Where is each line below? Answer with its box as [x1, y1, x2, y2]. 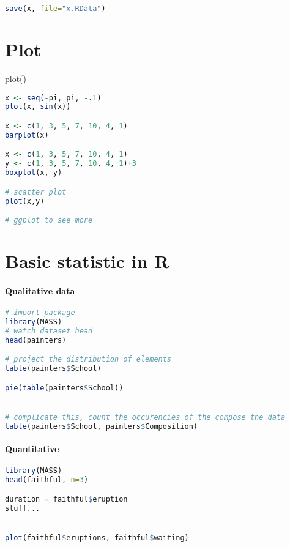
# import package [5, 308, 75, 318]
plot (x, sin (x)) [5, 102, 71, 111]
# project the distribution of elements [5, 355, 172, 364]
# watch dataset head [5, 326, 93, 335]
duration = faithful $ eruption [5, 494, 128, 504]
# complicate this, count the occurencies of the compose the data [5, 412, 286, 422]
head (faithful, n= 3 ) [5, 475, 89, 485]
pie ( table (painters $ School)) [5, 383, 124, 392]
